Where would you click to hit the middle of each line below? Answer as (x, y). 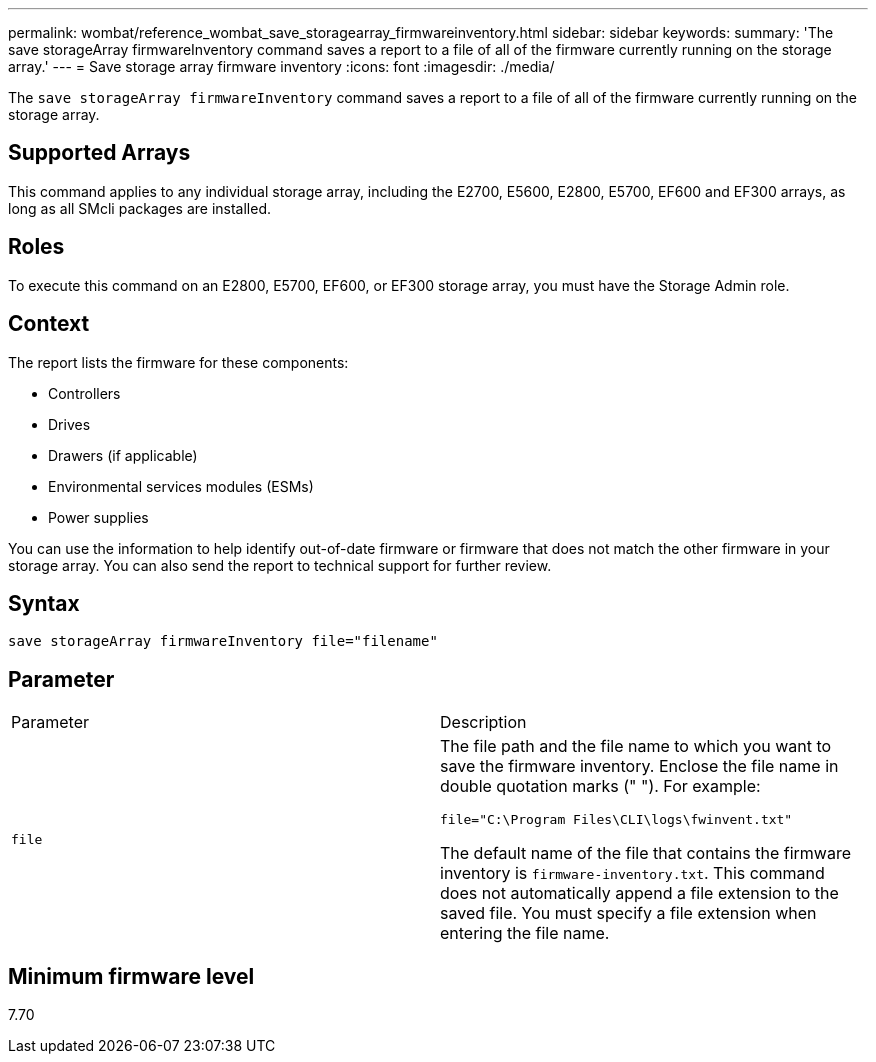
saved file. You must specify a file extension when (628, 913)
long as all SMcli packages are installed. (139, 208)
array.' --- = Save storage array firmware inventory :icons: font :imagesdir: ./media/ (281, 66)
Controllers (84, 393)
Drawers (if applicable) (123, 455)
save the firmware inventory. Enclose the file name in (639, 766)
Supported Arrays (99, 153)
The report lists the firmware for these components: (178, 362)
